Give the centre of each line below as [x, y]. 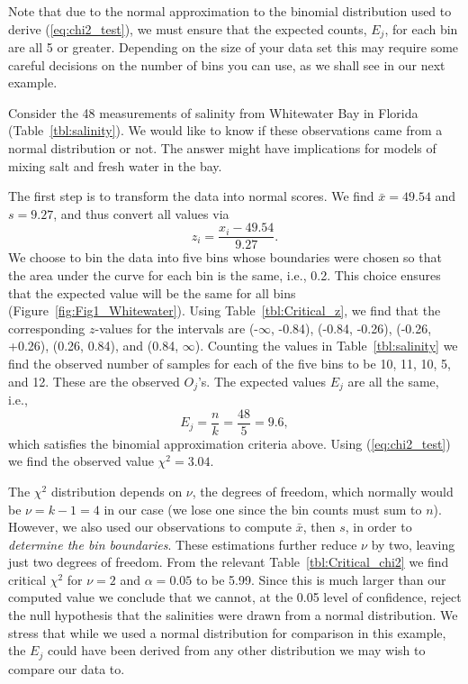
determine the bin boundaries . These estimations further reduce [183, 544]
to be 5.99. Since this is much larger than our [321, 579]
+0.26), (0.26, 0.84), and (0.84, [94, 346]
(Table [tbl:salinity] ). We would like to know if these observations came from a [225, 130]
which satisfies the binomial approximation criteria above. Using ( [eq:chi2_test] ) [229, 443]
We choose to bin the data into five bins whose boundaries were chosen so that [225, 257]
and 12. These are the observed [94, 381]
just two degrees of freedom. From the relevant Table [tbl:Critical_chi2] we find [229, 562]
